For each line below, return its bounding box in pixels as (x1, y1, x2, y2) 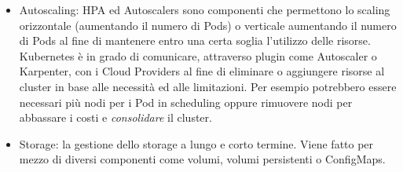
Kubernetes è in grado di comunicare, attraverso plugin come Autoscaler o (19, 47, 377, 64)
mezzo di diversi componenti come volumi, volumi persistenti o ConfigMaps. (19, 151, 386, 167)
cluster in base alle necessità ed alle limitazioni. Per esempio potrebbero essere (19, 78, 397, 94)
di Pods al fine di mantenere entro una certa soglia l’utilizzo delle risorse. (19, 32, 371, 49)
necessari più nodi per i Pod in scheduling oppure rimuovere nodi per (19, 93, 353, 110)
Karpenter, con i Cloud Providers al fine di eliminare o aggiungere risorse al (19, 63, 385, 79)
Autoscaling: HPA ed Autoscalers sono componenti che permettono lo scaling (19, 2, 390, 17)
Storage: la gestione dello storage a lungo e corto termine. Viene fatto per (19, 135, 374, 152)
